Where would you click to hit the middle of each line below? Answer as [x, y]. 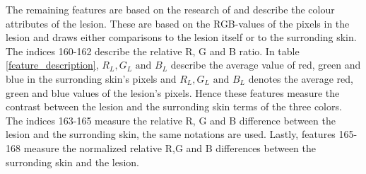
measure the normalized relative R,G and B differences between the [170, 147]
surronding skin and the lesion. [72, 162]
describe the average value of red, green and [266, 65]
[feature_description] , [52, 65]
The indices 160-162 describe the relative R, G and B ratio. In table [153, 51]
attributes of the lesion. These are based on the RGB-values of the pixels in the [178, 23]
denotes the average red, [301, 78]
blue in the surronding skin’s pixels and [91, 78]
